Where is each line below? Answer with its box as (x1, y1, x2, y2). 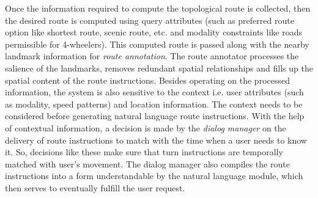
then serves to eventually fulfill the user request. (5, 181, 185, 194)
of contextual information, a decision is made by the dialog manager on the (5, 121, 286, 134)
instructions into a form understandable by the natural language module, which (5, 169, 303, 182)
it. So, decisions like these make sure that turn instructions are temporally (5, 145, 283, 158)
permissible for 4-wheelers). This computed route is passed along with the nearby (5, 37, 309, 50)
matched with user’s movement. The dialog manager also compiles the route (5, 157, 290, 170)
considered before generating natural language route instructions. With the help (5, 109, 305, 122)
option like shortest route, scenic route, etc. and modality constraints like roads (5, 26, 302, 38)
